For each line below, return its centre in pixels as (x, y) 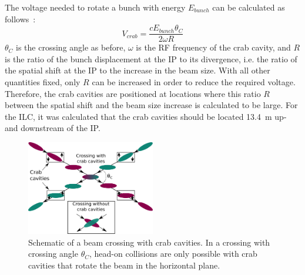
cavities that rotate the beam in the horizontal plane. (124, 265)
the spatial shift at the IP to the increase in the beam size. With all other (138, 70)
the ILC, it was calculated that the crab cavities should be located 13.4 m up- (146, 116)
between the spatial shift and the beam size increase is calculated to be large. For (151, 105)
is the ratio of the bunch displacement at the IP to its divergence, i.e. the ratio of (151, 58)
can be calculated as (249, 7)
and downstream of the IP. (53, 128)
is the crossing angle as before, (71, 47)
